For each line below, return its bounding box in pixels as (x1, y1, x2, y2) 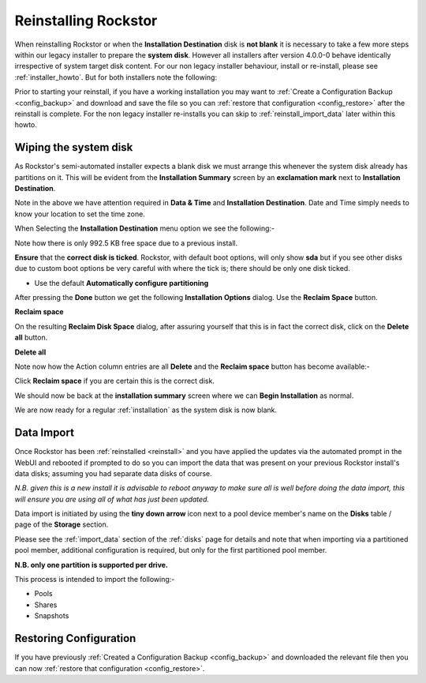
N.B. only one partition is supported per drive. (14, 560, 169, 569)
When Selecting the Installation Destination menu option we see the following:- (14, 223, 275, 233)
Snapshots (34, 611, 69, 621)
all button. (14, 332, 48, 343)
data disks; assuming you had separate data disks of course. (14, 468, 212, 478)
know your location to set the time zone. (14, 209, 145, 219)
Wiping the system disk (14, 141, 133, 154)
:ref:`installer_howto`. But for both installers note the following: (14, 72, 217, 82)
